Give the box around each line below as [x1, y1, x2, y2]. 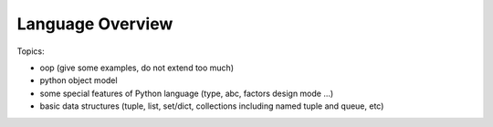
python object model [39, 75, 118, 86]
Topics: [16, 46, 45, 57]
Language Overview [16, 14, 173, 34]
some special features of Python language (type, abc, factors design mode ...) [39, 88, 334, 99]
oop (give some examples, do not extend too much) [39, 62, 235, 73]
